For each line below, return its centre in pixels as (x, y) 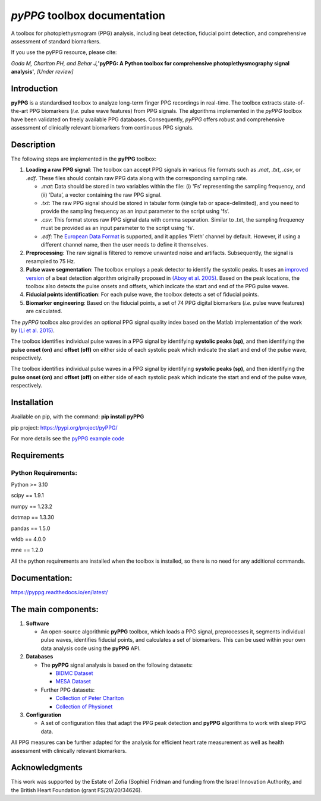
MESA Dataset (73, 682)
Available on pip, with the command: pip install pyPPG (78, 417)
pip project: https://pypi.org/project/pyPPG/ (64, 427)
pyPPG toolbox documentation (88, 15)
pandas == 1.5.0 (31, 528)
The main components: (55, 609)
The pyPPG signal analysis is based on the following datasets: (117, 665)
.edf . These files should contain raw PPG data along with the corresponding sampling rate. (137, 178)
